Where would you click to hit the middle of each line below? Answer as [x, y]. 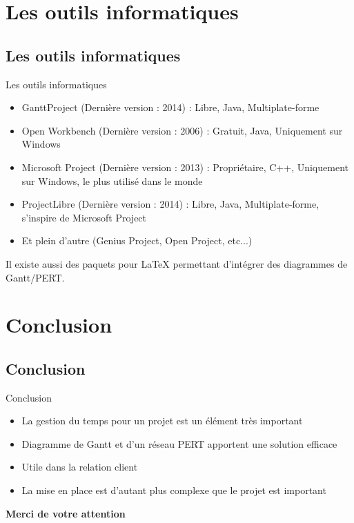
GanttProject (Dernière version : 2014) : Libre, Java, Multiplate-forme [170, 107]
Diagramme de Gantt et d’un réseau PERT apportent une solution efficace [179, 443]
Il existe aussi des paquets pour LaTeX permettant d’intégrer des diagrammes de [177, 263]
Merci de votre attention [66, 513]
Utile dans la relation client [80, 467]
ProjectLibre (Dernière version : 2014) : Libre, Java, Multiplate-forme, [170, 204]
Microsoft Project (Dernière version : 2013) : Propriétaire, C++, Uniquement [185, 167]
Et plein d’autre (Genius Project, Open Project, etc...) [137, 240]
